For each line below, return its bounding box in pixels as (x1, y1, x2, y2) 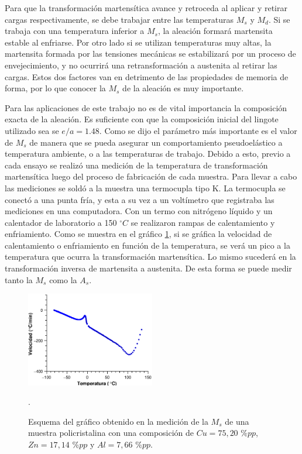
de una (225, 415, 249, 427)
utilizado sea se (5, 124, 59, 136)
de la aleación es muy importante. (122, 82, 244, 94)
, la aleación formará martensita (157, 25, 273, 37)
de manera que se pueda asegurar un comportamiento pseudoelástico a (29, 136, 283, 148)
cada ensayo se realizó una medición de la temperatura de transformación (5, 159, 268, 171)
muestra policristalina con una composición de (28, 427, 194, 439)
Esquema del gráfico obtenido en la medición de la (28, 415, 208, 427)
